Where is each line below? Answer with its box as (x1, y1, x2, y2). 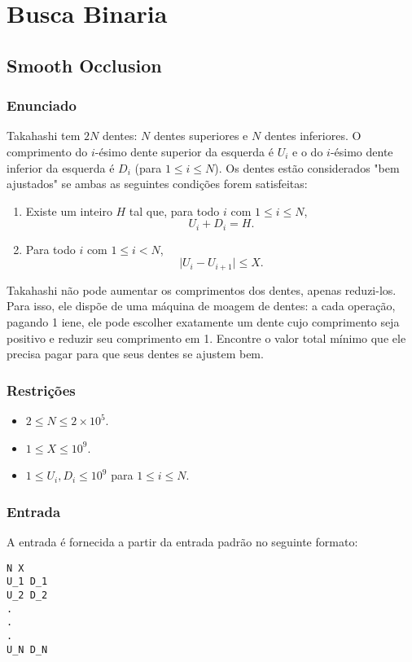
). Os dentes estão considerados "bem (214, 159, 400, 176)
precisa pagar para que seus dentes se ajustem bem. (7, 345, 264, 362)
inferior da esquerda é (7, 159, 115, 176)
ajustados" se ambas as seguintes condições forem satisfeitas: (7, 175, 308, 192)
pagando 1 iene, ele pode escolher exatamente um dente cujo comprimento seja (7, 313, 400, 331)
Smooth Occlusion (7, 52, 162, 77)
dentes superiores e (153, 127, 248, 144)
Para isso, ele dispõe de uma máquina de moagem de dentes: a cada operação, (7, 297, 396, 314)
